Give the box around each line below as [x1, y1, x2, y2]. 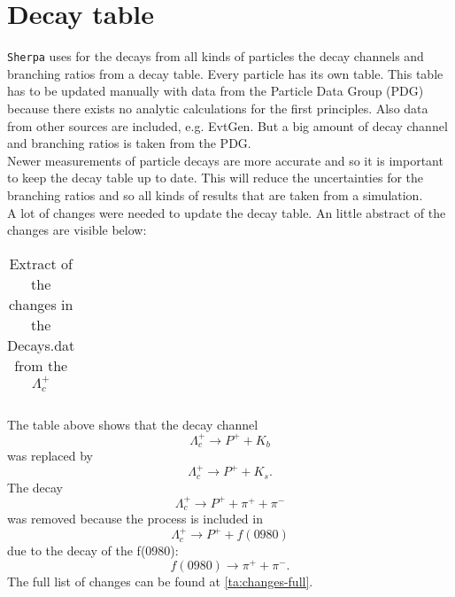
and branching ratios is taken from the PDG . [7, 134, 251, 152]
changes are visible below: [7, 221, 147, 239]
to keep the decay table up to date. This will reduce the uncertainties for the [7, 168, 424, 187]
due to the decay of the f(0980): [7, 541, 179, 560]
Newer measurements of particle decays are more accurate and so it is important [7, 151, 443, 169]
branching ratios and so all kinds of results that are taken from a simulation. [7, 185, 423, 204]
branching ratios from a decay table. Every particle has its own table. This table [7, 64, 443, 82]
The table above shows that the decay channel [7, 415, 258, 433]
